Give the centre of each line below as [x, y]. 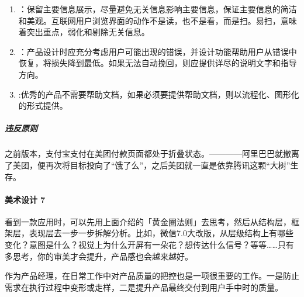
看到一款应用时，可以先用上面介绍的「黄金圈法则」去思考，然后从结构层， [148, 221]
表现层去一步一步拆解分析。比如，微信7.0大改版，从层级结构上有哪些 [161, 233]
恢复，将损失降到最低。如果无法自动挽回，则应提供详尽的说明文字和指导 [158, 63]
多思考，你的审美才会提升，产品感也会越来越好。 [99, 256]
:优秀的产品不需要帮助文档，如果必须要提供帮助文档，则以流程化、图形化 [159, 94]
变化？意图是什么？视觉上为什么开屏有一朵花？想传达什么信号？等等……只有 [149, 245]
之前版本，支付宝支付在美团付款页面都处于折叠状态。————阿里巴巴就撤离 [152, 153]
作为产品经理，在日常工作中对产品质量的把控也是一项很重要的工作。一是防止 [152, 276]
